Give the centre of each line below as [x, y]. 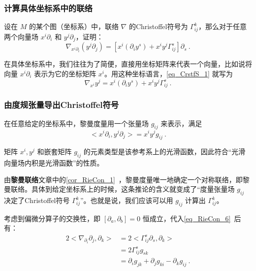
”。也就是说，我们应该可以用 [127, 200]
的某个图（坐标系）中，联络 [74, 26]
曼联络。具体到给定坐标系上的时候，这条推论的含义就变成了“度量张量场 [119, 189]
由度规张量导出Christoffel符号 [62, 105]
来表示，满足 [181, 123]
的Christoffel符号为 [158, 26]
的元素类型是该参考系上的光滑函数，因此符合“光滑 [164, 152]
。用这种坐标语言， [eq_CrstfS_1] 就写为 [168, 73]
